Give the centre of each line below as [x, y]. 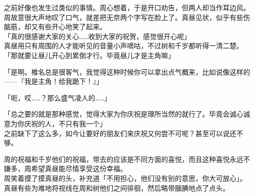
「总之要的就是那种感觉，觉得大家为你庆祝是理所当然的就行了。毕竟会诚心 [124, 114]
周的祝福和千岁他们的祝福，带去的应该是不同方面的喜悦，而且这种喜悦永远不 [127, 159]
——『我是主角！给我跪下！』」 [53, 81]
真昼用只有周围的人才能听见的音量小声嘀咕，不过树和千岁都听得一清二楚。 [124, 46]
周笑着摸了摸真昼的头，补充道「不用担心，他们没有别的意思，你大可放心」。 [125, 178]
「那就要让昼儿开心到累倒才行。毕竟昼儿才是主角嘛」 [89, 55]
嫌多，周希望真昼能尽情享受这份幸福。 [65, 168]
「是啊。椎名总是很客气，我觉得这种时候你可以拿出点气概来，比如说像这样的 [127, 71]
